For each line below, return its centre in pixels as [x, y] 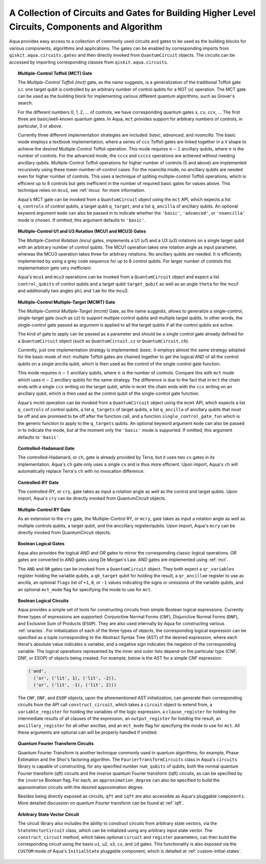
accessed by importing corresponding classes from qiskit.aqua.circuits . [89, 62]
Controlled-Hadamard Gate [46, 449]
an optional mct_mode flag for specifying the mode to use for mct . [85, 589]
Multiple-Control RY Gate [44, 509]
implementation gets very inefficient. [55, 268]
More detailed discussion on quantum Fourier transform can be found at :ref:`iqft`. [101, 803]
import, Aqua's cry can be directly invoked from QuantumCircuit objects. [92, 498]
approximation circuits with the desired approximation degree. [81, 787]
